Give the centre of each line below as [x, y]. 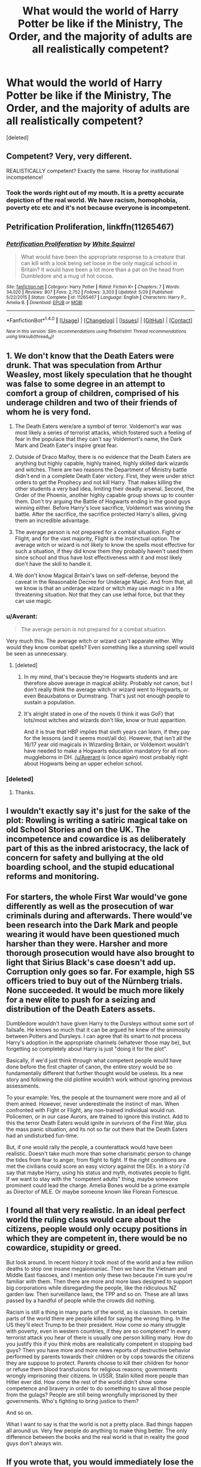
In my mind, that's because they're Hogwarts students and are [100, 677]
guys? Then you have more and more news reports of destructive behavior [98, 1350]
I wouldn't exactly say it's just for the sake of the [98, 811]
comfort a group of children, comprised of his [93, 393]
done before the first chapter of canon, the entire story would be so [89, 1067]
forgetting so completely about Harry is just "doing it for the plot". [87, 1049]
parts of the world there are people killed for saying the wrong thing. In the [98, 1318]
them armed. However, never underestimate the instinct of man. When [93, 1104]
